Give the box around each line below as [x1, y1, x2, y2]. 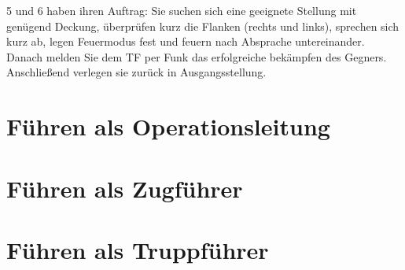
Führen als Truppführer [6, 233, 269, 265]
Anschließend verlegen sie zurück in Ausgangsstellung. [6, 64, 267, 80]
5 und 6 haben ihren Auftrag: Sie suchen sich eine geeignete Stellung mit [6, 2, 357, 18]
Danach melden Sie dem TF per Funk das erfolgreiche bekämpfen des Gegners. [6, 48, 387, 65]
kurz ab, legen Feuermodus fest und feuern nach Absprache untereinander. [6, 33, 365, 50]
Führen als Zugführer [6, 172, 243, 204]
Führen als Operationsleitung [6, 110, 330, 142]
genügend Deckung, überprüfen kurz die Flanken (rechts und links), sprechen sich [6, 17, 399, 34]
